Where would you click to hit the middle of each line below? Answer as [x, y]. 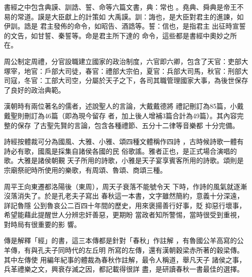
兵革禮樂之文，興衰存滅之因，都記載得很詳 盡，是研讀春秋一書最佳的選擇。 [124, 269]
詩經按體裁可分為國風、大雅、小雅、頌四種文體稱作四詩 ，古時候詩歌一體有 [124, 141]
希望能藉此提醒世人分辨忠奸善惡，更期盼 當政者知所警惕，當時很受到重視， [124, 215]
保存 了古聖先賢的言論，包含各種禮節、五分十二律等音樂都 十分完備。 [128, 125]
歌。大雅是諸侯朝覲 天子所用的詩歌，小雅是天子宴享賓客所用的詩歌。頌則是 [124, 160]
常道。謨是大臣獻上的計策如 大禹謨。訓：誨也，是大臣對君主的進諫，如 [130, 16]
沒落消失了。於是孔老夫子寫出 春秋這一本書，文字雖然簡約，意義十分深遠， [124, 196]
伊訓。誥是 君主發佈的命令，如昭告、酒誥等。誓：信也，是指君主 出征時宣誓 [125, 26]
